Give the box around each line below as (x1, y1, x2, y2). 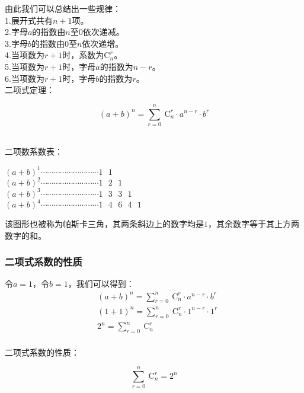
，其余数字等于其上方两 (208, 218, 299, 230)
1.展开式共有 (5, 14, 53, 26)
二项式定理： (5, 84, 55, 96)
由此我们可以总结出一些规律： (5, 2, 121, 14)
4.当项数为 (5, 49, 44, 61)
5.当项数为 (5, 60, 44, 72)
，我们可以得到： (68, 277, 135, 290)
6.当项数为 (5, 72, 44, 84)
